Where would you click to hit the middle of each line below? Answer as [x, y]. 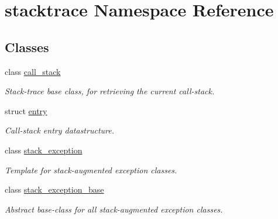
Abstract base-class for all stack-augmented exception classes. [114, 209]
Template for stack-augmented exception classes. [91, 170]
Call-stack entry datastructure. [59, 130]
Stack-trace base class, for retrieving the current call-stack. [110, 91]
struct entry [26, 110]
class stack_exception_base [54, 189]
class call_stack [33, 71]
